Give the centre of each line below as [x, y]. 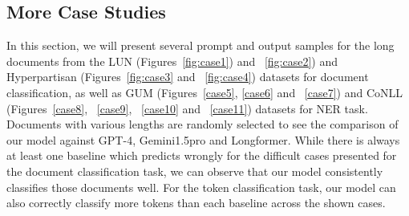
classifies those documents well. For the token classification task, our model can [201, 187]
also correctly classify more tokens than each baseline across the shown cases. [196, 203]
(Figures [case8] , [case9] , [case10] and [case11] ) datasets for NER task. [187, 108]
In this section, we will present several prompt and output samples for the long [200, 45]
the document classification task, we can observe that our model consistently [195, 171]
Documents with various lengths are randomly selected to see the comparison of [202, 124]
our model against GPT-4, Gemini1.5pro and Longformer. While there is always [203, 139]
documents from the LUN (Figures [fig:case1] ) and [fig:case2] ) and [172, 61]
